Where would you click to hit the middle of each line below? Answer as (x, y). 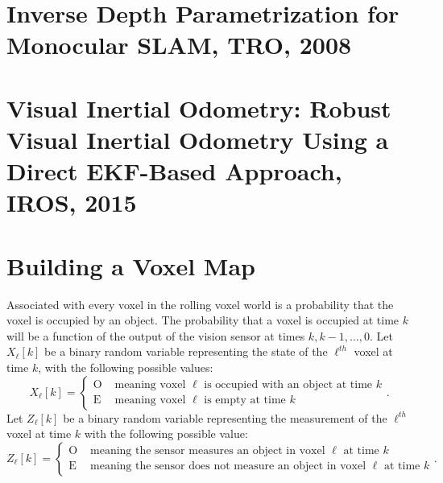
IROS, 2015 (72, 202)
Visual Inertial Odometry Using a (198, 139)
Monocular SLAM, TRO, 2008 (179, 45)
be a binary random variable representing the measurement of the (225, 417)
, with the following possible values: (126, 367)
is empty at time (245, 400)
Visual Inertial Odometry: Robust (199, 107)
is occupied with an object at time (288, 385)
